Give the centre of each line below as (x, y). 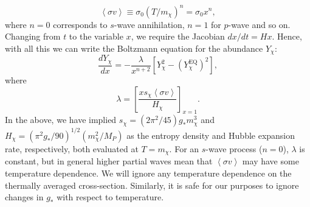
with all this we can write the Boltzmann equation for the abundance (134, 48)
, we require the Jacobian (178, 36)
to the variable (96, 36)
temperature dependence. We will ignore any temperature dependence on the (148, 173)
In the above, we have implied (61, 120)
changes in (24, 197)
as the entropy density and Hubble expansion (211, 135)
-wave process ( (234, 148)
